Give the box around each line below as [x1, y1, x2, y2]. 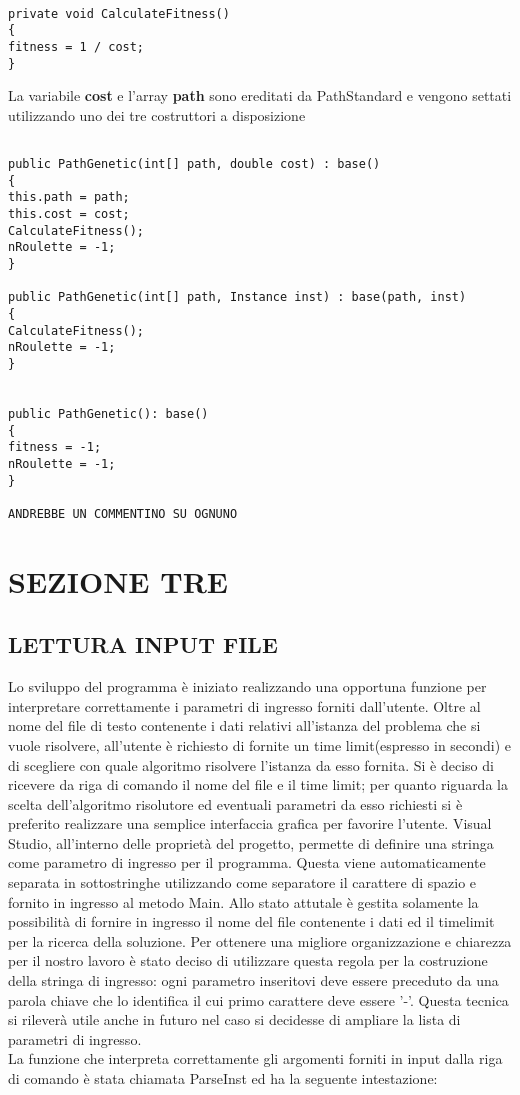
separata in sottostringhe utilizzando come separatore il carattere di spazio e [8, 872, 477, 893]
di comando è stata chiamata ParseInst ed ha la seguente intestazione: [8, 1068, 438, 1089]
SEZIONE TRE [8, 560, 228, 601]
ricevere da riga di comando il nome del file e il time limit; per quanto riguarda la [8, 774, 508, 795]
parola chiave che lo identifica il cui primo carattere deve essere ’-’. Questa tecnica [8, 989, 509, 1010]
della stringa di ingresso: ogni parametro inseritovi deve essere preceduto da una [8, 970, 499, 991]
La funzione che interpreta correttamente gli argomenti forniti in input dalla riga [8, 1048, 503, 1069]
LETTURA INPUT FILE [8, 629, 278, 660]
